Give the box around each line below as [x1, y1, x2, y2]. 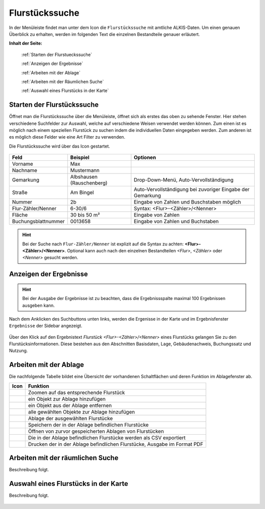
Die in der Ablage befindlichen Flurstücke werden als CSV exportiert [27, 434, 186, 441]
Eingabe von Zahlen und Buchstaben [133, 218, 219, 225]
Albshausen [70, 174, 98, 180]
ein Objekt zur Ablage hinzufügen [27, 395, 106, 402]
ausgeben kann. [22, 302, 55, 308]
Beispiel [70, 154, 90, 161]
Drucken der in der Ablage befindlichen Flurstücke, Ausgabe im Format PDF [27, 441, 204, 448]
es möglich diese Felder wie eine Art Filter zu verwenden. [9, 134, 125, 140]
